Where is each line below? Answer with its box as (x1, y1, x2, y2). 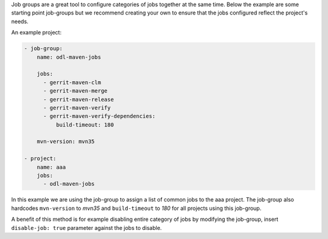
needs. (11, 18, 29, 25)
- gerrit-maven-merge (43, 88, 108, 94)
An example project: (11, 29, 62, 36)
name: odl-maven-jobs (36, 53, 101, 61)
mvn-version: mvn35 (36, 138, 95, 145)
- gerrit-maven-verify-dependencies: (43, 113, 156, 120)
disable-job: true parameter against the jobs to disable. (11, 224, 162, 231)
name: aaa (36, 163, 66, 171)
